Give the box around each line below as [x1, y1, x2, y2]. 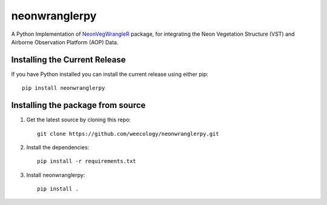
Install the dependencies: [26, 143, 90, 151]
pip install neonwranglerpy [22, 85, 105, 92]
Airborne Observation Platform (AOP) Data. [11, 38, 119, 45]
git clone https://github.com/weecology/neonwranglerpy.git [37, 130, 219, 137]
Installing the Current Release [11, 55, 126, 65]
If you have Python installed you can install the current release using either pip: [11, 70, 209, 78]
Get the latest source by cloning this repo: [26, 116, 131, 124]
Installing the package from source [11, 100, 146, 110]
